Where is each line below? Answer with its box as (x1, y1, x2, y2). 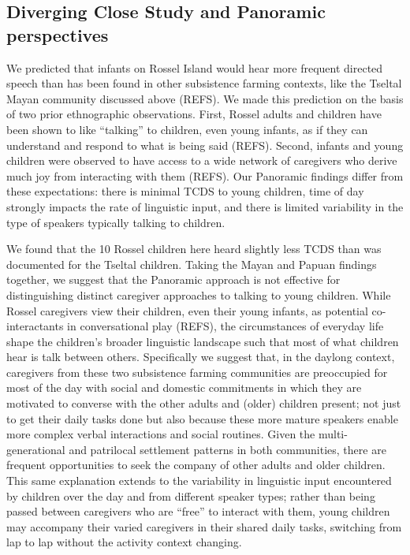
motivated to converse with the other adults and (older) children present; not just (6, 395, 401, 412)
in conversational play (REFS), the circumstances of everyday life (67, 318, 384, 334)
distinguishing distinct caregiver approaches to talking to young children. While (6, 286, 391, 303)
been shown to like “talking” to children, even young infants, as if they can (6, 121, 368, 137)
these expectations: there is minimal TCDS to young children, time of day (6, 183, 364, 199)
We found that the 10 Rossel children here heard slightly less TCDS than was (6, 240, 382, 257)
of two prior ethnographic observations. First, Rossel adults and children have (6, 106, 382, 122)
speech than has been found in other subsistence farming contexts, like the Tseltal (6, 75, 402, 91)
